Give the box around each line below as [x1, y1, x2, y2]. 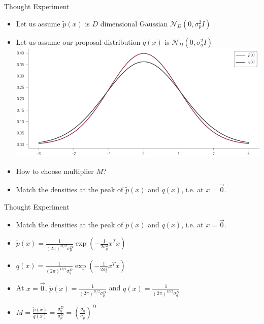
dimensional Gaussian [100, 18, 168, 28]
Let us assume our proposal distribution [16, 36, 141, 47]
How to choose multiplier [16, 166, 94, 176]
